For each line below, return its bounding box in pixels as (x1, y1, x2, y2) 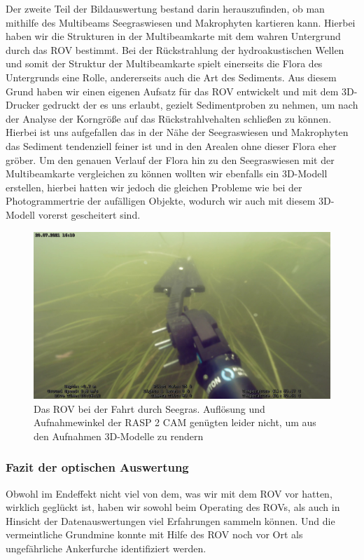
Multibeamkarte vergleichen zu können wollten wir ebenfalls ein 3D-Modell (6, 166, 328, 181)
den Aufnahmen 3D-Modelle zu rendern (34, 428, 204, 443)
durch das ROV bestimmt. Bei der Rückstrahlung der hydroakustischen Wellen (6, 42, 344, 57)
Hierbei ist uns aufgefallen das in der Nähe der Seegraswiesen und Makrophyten (6, 125, 349, 139)
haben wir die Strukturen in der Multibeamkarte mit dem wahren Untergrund (6, 29, 341, 43)
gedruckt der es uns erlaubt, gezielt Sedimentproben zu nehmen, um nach (43, 97, 358, 112)
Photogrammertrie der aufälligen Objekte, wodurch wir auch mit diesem (6, 193, 316, 208)
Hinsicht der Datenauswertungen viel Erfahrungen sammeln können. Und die (6, 513, 335, 528)
